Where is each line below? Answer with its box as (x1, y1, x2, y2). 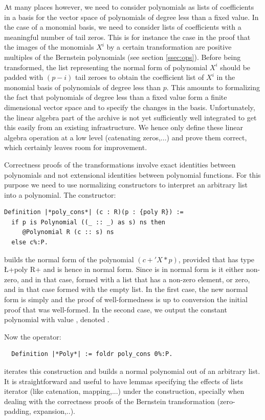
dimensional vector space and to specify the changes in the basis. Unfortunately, (4, 101, 255, 112)
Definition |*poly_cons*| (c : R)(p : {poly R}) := (4, 208, 184, 216)
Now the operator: (4, 331, 61, 342)
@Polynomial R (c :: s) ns (22, 228, 114, 236)
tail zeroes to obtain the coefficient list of (75, 72, 204, 82)
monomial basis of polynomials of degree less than (4, 81, 161, 92)
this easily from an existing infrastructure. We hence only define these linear (4, 122, 243, 133)
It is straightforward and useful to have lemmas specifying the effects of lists (4, 375, 243, 386)
